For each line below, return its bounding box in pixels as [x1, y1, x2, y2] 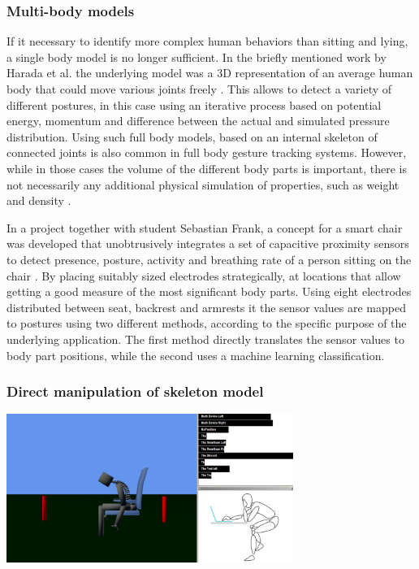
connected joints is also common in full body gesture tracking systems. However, [6, 144, 407, 161]
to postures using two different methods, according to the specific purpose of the [6, 315, 407, 332]
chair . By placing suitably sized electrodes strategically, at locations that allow [6, 267, 401, 284]
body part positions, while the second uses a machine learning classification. [6, 346, 385, 363]
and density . [6, 192, 71, 209]
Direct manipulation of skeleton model [6, 381, 264, 402]
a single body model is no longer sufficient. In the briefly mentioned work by [6, 48, 387, 65]
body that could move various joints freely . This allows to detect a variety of [6, 80, 392, 97]
